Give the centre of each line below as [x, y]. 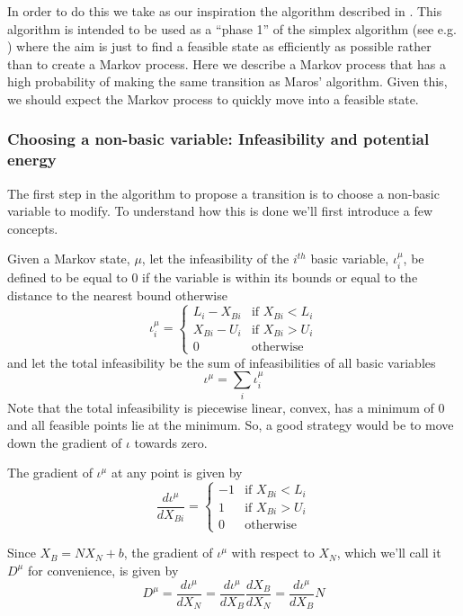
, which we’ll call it [389, 553]
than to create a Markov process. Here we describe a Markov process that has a [227, 63]
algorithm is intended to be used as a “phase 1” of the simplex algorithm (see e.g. [232, 28]
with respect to [273, 553]
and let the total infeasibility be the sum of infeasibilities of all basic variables [222, 362]
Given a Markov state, [69, 259]
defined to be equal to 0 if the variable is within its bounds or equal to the [213, 277]
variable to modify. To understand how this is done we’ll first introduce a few [220, 211]
